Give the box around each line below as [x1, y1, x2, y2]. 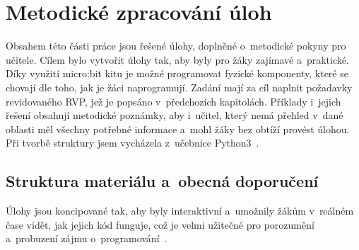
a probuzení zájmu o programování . [6, 231, 167, 246]
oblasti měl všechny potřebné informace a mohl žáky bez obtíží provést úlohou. [6, 121, 350, 136]
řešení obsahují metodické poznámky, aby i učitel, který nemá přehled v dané [6, 108, 343, 123]
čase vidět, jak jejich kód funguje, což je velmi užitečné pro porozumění [6, 217, 314, 232]
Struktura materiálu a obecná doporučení [6, 170, 319, 192]
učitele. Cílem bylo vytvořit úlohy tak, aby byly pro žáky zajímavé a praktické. [6, 52, 349, 67]
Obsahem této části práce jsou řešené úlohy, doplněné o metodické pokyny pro [6, 38, 346, 53]
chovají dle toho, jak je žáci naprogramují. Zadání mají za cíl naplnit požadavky [6, 79, 353, 94]
